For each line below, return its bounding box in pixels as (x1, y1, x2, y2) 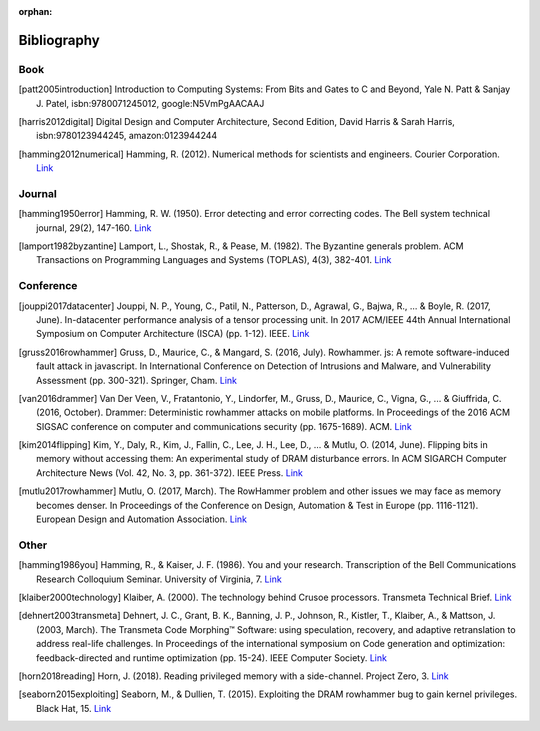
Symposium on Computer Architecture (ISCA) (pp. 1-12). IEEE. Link (36, 328, 310, 340)
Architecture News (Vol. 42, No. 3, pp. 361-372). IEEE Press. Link (36, 466, 304, 479)
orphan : (18, 6, 53, 17)
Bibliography (18, 31, 100, 49)
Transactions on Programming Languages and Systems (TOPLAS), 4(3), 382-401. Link (36, 254, 392, 266)
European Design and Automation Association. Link (36, 513, 247, 525)
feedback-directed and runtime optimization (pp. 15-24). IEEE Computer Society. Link (36, 651, 387, 664)
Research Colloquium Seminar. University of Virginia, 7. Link (36, 573, 282, 585)
